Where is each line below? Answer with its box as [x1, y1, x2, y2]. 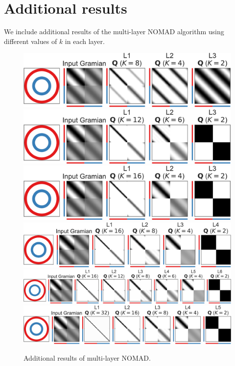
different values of [4, 36, 57, 46]
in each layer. [65, 36, 105, 46]
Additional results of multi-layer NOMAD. [23, 352, 151, 363]
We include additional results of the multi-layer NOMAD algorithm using [4, 26, 224, 37]
